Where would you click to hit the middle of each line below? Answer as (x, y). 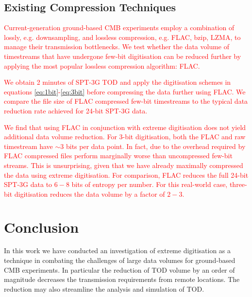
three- (238, 184)
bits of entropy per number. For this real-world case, (150, 184)
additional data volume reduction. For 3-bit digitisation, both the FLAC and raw (125, 137)
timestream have (28, 146)
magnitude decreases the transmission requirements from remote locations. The (122, 279)
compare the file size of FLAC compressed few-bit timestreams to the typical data (126, 101)
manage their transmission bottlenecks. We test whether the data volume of (117, 46)
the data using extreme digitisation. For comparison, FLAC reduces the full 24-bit (126, 175)
